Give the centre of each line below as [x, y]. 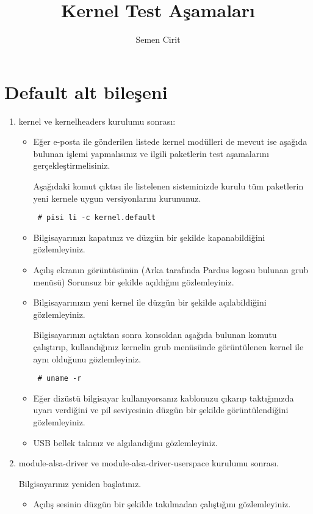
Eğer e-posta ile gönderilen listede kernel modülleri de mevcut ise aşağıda [170, 141]
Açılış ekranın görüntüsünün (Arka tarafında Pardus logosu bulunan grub [171, 270]
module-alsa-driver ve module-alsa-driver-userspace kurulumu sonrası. [149, 463]
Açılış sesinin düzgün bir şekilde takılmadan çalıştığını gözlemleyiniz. [162, 504]
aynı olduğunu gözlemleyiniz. [87, 358]
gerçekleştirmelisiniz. [72, 165]
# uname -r [59, 379]
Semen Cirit [158, 39]
